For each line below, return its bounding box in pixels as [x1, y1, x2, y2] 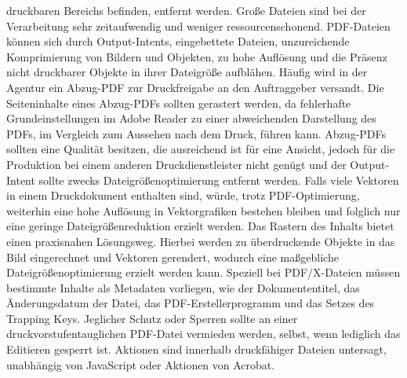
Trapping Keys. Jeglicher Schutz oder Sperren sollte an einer [6, 310, 298, 326]
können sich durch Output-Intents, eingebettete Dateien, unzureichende [6, 33, 350, 50]
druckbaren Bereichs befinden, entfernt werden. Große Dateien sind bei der [6, 2, 366, 18]
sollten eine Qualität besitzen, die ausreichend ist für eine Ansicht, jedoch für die [6, 141, 395, 157]
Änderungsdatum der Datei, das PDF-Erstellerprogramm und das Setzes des [6, 295, 375, 311]
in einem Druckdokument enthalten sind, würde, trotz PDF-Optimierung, [6, 187, 360, 204]
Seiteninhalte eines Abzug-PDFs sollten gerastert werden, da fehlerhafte [6, 94, 351, 111]
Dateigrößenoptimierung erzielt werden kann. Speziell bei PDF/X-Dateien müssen [6, 264, 401, 281]
